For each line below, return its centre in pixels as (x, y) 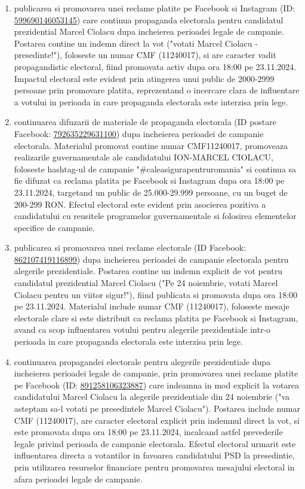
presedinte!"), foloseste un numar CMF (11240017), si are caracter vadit (145, 55)
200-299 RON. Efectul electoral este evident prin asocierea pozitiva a (140, 204)
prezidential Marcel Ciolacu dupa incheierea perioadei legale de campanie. (149, 31)
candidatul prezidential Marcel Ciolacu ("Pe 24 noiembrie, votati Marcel (146, 283)
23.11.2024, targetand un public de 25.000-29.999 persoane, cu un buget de (151, 192)
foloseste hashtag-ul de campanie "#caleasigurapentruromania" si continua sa (155, 168)
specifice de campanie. (54, 227)
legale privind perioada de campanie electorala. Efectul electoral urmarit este (155, 443)
